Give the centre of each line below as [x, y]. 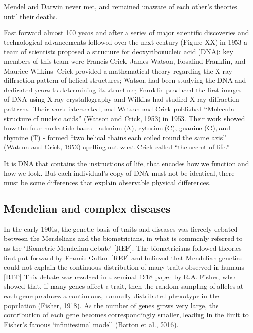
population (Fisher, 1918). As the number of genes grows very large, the [111, 305]
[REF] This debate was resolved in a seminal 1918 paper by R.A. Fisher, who [119, 276]
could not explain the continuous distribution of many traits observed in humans [124, 267]
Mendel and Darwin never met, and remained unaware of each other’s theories [121, 6]
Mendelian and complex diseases [87, 209]
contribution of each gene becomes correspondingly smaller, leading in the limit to [126, 315]
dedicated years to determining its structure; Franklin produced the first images [123, 89]
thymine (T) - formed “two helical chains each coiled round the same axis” [115, 137]
